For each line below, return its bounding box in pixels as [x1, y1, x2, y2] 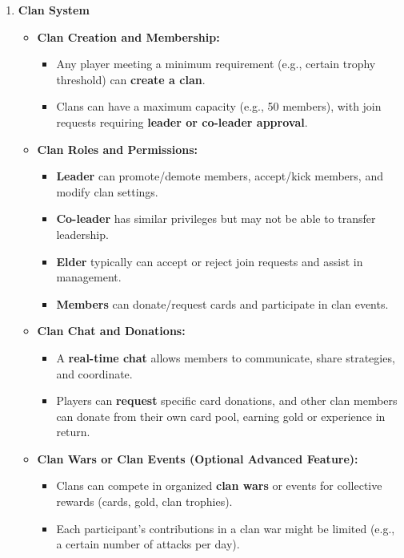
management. [56, 269, 122, 285]
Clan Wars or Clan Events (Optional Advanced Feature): [37, 450, 358, 467]
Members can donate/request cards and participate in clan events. [56, 295, 389, 312]
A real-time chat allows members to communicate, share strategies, [56, 349, 395, 366]
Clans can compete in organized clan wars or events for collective [56, 477, 382, 494]
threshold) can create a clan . [56, 71, 206, 87]
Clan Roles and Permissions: [37, 140, 198, 157]
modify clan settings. [56, 183, 158, 200]
